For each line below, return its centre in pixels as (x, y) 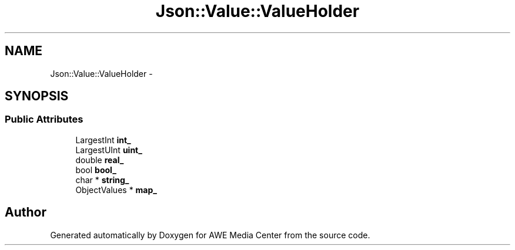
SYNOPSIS (37, 96)
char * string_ (102, 180)
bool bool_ (96, 170)
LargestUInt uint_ (109, 150)
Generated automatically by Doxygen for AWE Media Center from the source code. (210, 235)
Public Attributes (44, 119)
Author (26, 212)
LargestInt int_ (103, 140)
